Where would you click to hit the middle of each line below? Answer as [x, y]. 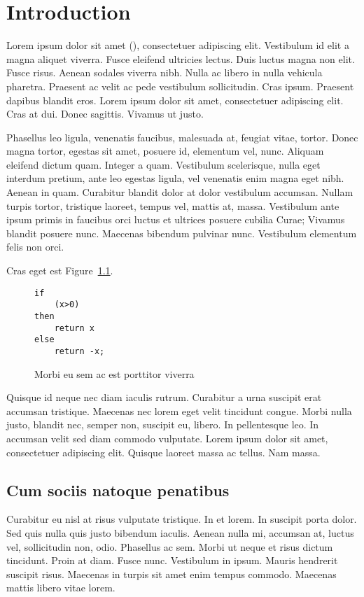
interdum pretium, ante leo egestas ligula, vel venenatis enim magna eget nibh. [175, 178]
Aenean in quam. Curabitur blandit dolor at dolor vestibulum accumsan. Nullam [180, 192]
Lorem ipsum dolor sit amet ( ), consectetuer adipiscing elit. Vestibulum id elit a [178, 45]
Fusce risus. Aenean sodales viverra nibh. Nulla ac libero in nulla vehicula [164, 72]
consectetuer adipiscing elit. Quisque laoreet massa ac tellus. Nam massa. [163, 452]
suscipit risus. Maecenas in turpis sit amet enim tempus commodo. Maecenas [171, 574]
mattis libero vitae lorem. [61, 588]
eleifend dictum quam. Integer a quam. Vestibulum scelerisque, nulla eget [163, 164]
